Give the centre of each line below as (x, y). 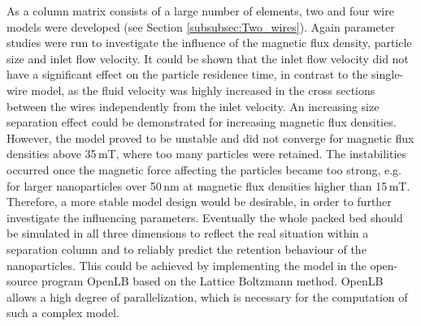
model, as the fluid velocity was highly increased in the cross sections (203, 90)
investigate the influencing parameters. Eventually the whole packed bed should (205, 217)
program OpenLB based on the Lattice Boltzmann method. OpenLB (212, 281)
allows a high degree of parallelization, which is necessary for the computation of (207, 296)
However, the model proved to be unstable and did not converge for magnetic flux (210, 137)
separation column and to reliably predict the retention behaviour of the (187, 249)
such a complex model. (63, 313)
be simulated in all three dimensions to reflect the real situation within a (188, 233)
